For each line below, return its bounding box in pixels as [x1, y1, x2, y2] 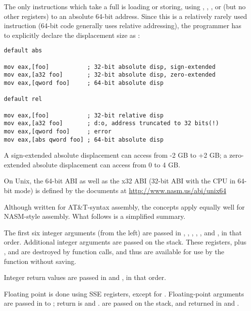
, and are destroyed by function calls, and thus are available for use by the [4, 246, 224, 256]
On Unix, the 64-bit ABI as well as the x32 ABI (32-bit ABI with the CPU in [4, 176, 235, 186]
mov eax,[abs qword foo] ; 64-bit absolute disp [4, 136, 164, 143]
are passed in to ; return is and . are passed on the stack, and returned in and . [4, 298, 239, 308]
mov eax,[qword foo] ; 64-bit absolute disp [4, 80, 164, 86]
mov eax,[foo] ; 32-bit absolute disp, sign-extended [4, 63, 216, 70]
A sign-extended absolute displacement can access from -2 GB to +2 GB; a [4, 150, 227, 160]
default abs [4, 47, 42, 54]
